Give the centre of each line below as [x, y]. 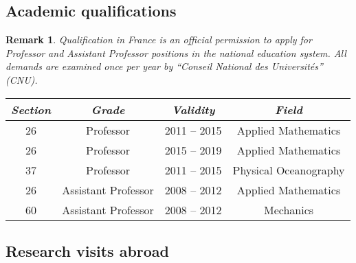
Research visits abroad [87, 250]
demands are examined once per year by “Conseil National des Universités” [164, 66]
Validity [193, 109]
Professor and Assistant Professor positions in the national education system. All [176, 53]
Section [31, 109]
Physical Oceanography [289, 170]
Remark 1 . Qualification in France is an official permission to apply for [159, 39]
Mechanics [289, 209]
